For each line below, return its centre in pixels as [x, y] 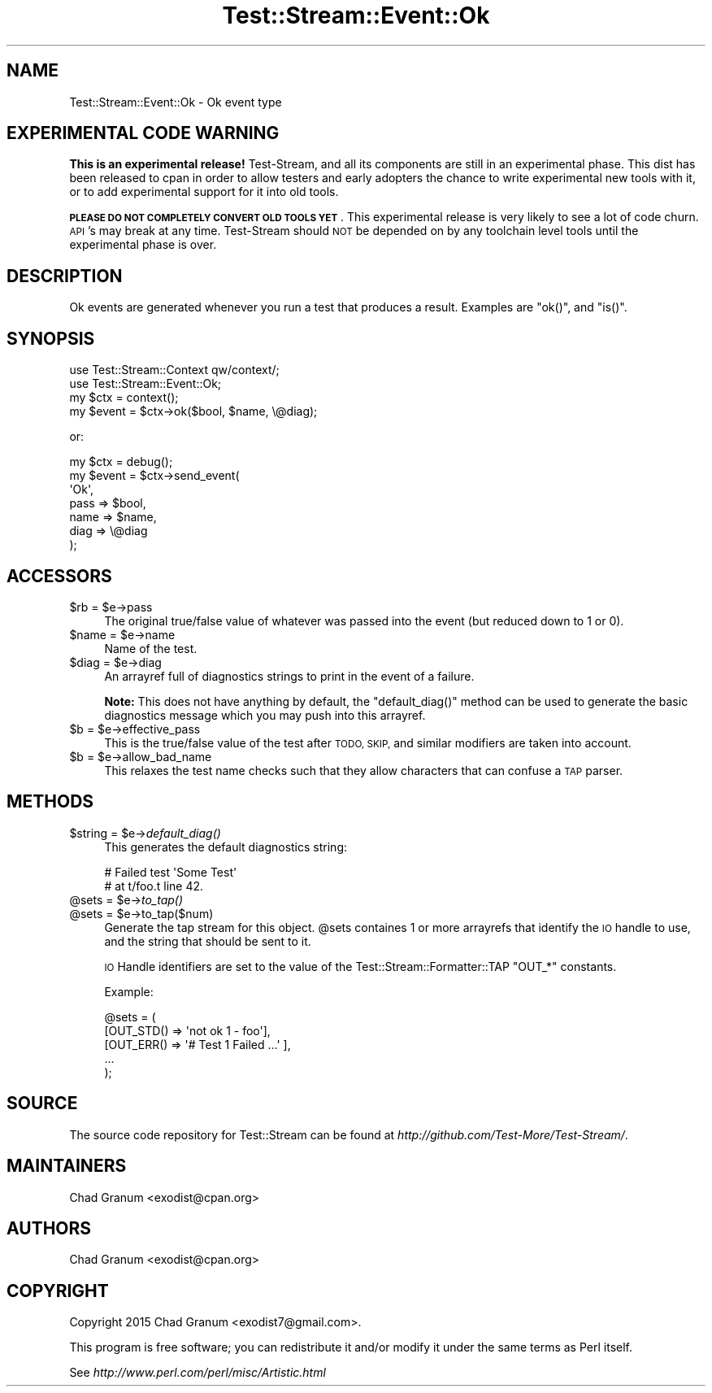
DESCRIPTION [65, 276]
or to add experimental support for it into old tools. [204, 192]
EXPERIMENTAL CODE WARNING [143, 133]
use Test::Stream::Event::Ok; [145, 384]
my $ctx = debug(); [121, 462]
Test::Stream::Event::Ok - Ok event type [176, 102]
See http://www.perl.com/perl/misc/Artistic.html [198, 1373]
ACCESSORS [59, 576]
